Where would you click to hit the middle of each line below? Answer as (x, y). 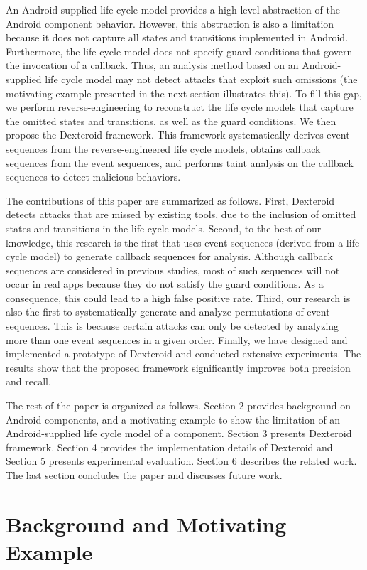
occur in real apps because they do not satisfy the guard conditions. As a (165, 284)
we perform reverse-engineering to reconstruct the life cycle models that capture (180, 107)
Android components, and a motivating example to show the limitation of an (173, 419)
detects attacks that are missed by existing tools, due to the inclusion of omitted (181, 214)
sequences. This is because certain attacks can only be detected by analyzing (172, 326)
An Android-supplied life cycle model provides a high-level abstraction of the (173, 9)
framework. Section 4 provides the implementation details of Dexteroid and (169, 447)
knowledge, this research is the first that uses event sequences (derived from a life (183, 242)
